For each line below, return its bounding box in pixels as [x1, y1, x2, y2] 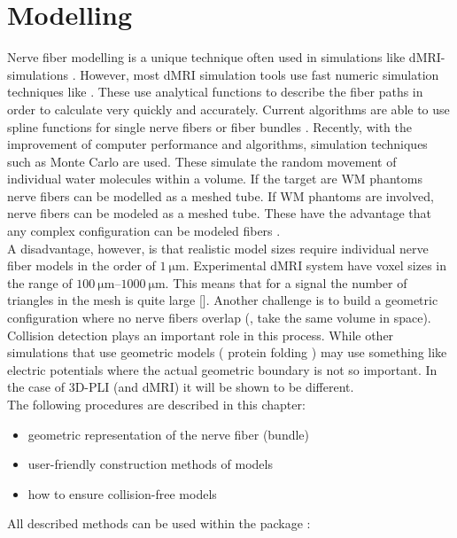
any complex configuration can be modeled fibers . [7, 222, 281, 240]
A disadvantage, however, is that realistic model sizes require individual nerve [7, 238, 429, 257]
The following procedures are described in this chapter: [7, 395, 306, 413]
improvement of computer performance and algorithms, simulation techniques [7, 135, 428, 153]
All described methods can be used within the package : [7, 514, 311, 533]
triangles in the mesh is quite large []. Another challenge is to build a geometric [7, 291, 438, 309]
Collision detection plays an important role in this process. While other [7, 325, 394, 344]
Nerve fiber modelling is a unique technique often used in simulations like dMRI [7, 48, 441, 66]
